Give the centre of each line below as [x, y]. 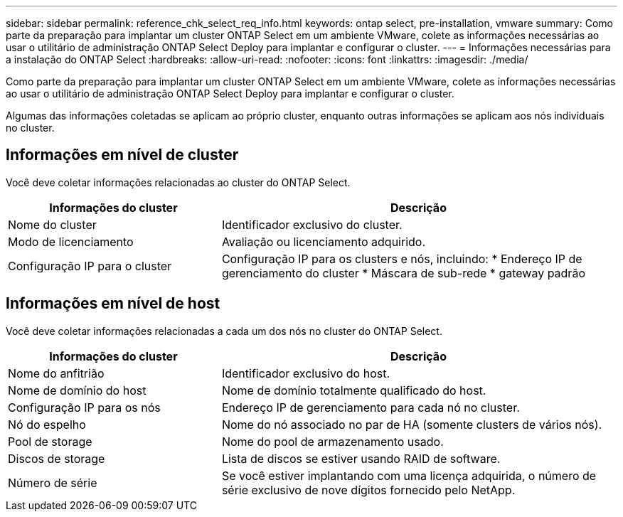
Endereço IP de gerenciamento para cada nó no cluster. [371, 407]
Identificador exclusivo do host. [306, 373]
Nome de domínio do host [77, 390]
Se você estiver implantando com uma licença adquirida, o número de [409, 475]
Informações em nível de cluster [122, 155]
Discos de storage [57, 458]
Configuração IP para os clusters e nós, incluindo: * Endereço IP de [402, 258]
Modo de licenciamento [71, 241]
